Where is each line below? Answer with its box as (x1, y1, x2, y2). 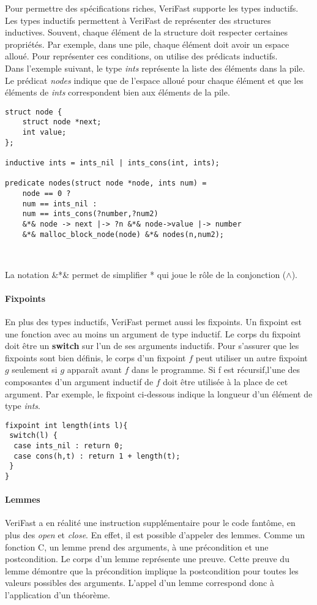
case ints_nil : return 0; (13, 442, 124, 451)
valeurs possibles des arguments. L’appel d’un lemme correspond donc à (5, 576, 274, 589)
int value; (22, 128, 67, 137)
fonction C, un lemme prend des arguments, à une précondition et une (5, 540, 269, 553)
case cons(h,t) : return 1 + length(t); (13, 451, 181, 460)
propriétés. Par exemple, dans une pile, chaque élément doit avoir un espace (5, 37, 289, 50)
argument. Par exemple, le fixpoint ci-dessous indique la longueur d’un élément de (5, 387, 313, 400)
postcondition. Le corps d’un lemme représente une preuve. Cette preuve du (5, 552, 289, 565)
